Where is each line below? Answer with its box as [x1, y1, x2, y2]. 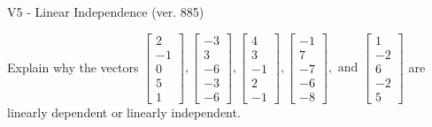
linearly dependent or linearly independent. [7, 102, 241, 121]
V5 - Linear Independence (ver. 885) [7, 3, 204, 20]
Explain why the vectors [7, 57, 139, 76]
